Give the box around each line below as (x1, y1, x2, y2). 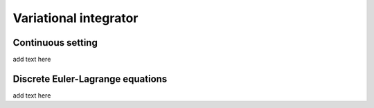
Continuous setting (12, 37, 98, 48)
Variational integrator (12, 10, 139, 26)
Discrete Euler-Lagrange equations (12, 73, 168, 84)
